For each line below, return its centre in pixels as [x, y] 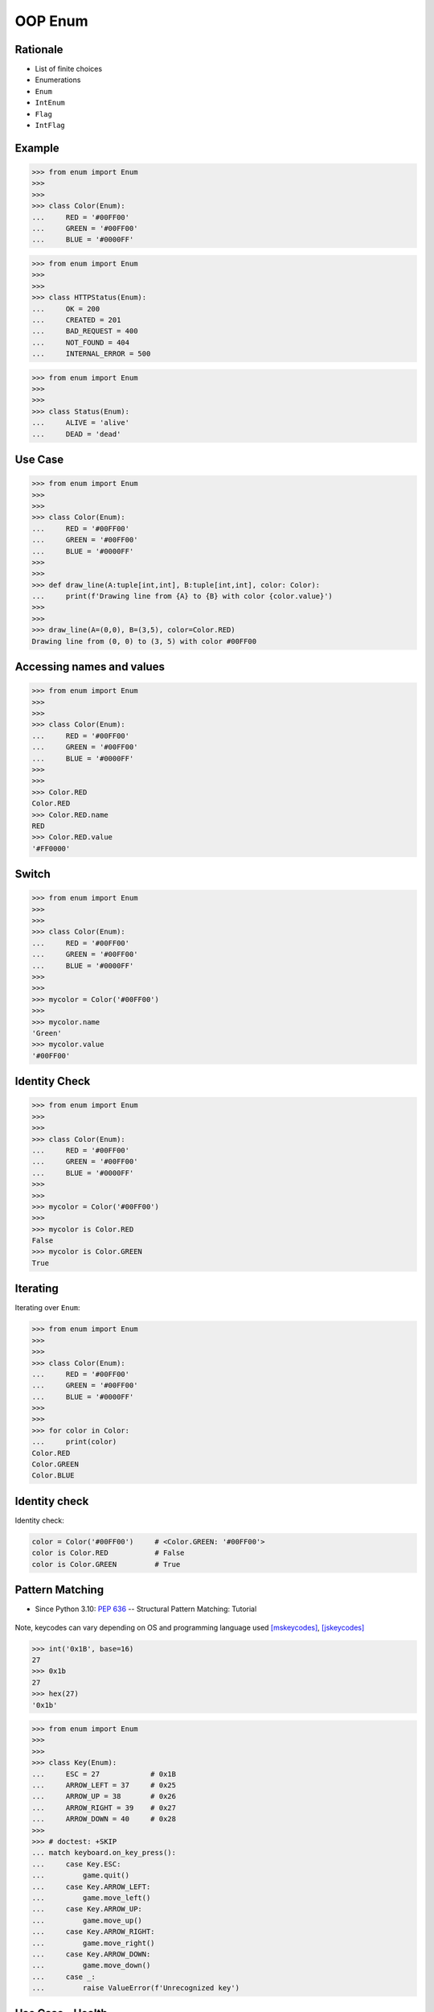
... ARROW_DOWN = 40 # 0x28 [104, 1819]
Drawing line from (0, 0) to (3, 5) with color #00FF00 [144, 641]
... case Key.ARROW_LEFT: [91, 1886]
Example [37, 148]
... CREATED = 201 [76, 320]
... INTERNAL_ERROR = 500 [91, 354]
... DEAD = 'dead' [76, 434]
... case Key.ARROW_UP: [87, 1909]
